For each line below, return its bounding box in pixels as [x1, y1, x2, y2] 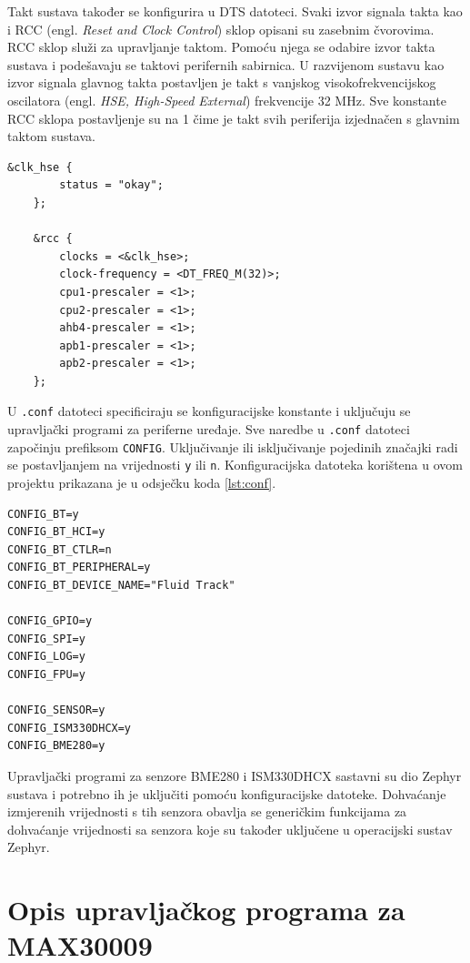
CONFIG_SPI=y [7, 632, 85, 645]
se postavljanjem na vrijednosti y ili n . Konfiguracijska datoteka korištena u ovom [7, 455, 463, 474]
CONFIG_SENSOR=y [7, 704, 105, 717]
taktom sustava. [7, 127, 95, 146]
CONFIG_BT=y [7, 507, 79, 521]
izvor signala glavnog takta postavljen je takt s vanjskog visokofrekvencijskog [7, 73, 436, 92]
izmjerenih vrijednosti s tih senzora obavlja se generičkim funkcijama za [7, 802, 407, 821]
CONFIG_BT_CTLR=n [7, 542, 112, 556]
